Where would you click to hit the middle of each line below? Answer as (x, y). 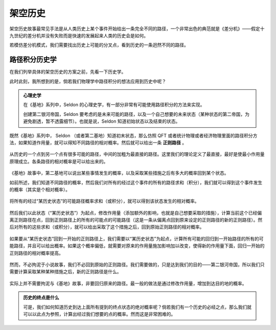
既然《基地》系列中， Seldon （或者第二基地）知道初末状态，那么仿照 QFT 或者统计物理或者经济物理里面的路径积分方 (133, 135)
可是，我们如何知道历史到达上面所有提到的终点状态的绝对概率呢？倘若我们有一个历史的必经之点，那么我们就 (137, 307)
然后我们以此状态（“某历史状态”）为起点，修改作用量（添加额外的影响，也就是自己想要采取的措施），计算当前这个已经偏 (136, 213)
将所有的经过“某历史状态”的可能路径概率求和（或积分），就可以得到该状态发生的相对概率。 (104, 201)
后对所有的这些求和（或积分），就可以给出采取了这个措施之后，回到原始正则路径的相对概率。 (107, 227)
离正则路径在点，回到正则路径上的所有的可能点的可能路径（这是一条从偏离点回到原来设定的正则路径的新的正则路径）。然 (136, 220)
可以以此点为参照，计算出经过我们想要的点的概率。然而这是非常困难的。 (99, 314)
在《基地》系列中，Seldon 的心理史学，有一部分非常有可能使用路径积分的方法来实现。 (114, 105)
